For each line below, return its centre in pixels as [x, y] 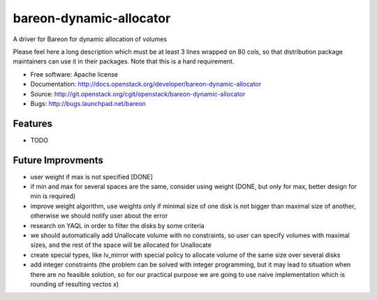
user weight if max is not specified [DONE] [92, 177]
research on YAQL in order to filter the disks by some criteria [118, 225]
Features [32, 123]
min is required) [53, 196]
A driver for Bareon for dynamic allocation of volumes [90, 39]
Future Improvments [58, 160]
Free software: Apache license [74, 74]
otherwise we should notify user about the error [99, 216]
